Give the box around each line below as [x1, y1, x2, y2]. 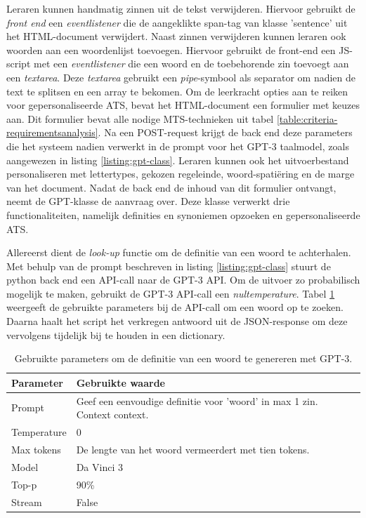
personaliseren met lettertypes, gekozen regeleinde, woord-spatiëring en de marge [6, 166, 355, 181]
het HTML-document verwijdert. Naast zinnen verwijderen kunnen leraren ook [6, 29, 346, 44]
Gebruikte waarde [76, 375, 165, 390]
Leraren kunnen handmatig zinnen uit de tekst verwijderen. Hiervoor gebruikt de [6, 1, 355, 15]
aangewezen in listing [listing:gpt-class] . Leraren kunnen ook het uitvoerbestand [6, 152, 349, 167]
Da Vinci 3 [76, 459, 123, 474]
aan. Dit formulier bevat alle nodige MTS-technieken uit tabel [6, 111, 274, 126]
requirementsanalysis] [6, 125, 98, 140]
